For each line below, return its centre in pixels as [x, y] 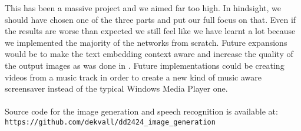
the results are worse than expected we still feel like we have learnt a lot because [150, 31]
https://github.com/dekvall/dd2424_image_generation [110, 122]
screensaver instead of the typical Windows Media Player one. [116, 88]
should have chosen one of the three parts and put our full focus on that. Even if [150, 19]
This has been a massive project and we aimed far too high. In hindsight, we [143, 8]
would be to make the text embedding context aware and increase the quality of [149, 54]
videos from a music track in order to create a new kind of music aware [133, 77]
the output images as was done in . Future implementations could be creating [145, 65]
